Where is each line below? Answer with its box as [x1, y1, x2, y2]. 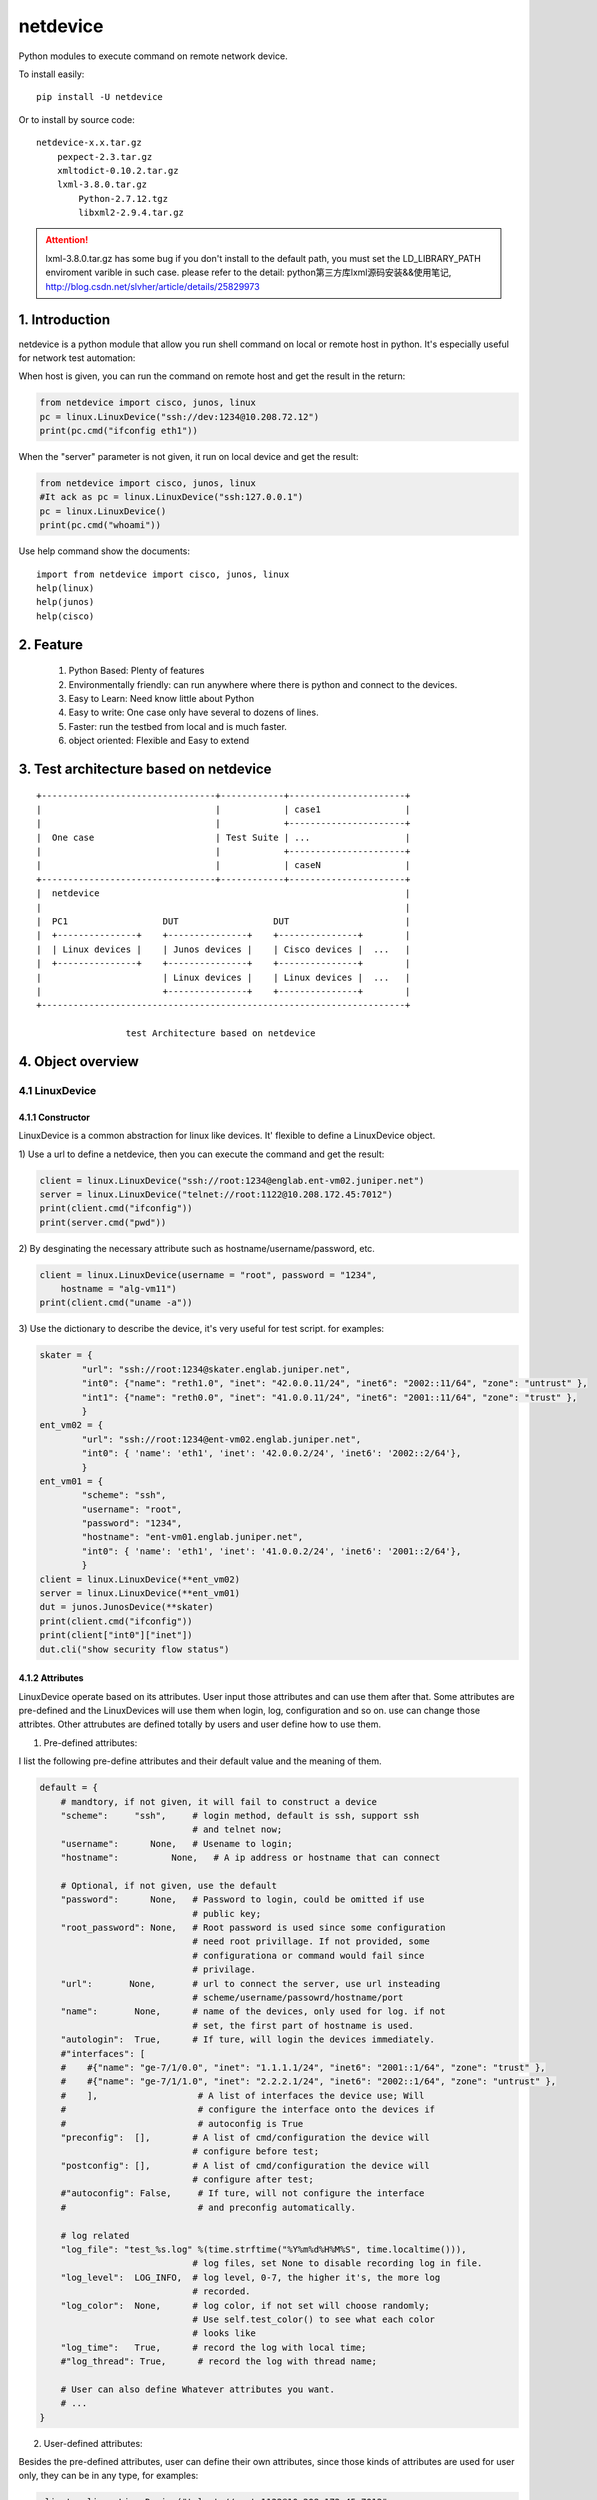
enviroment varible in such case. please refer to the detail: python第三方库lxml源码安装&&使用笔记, [45, 266, 452, 279]
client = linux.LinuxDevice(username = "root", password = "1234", [39, 1269, 378, 1280]
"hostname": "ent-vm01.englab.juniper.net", [81, 1531, 304, 1543]
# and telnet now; [192, 1824, 283, 1835]
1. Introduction [18, 311, 110, 329]
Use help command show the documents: [18, 545, 190, 557]
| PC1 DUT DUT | [36, 916, 411, 927]
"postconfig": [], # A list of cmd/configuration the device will [60, 2160, 430, 2171]
